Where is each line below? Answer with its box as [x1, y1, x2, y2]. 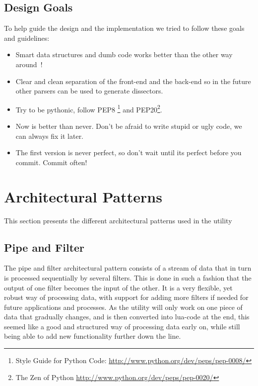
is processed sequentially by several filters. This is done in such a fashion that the [4, 272, 252, 283]
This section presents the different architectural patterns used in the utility [4, 215, 232, 225]
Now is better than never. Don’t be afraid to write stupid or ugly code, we [15, 121, 242, 131]
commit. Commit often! [15, 157, 87, 167]
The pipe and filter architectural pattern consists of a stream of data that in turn [4, 263, 252, 273]
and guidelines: [4, 32, 50, 43]
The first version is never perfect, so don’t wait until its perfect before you [15, 147, 242, 158]
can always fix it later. [15, 130, 84, 141]
